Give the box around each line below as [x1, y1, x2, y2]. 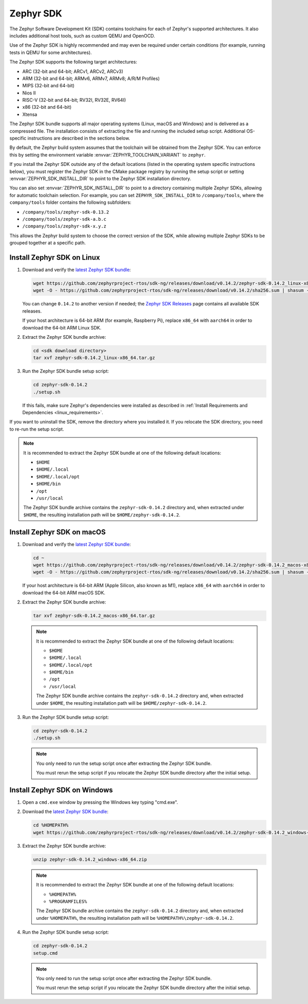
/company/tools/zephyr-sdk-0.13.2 [22, 209, 109, 215]
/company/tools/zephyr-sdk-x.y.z [22, 223, 107, 229]
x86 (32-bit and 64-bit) [22, 104, 72, 110]
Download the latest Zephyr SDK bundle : [22, 808, 109, 815]
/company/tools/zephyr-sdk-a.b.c [22, 216, 107, 222]
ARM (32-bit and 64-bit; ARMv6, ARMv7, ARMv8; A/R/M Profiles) [22, 75, 160, 82]
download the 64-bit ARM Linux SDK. [22, 324, 102, 331]
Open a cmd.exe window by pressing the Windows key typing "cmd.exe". [22, 799, 178, 805]
